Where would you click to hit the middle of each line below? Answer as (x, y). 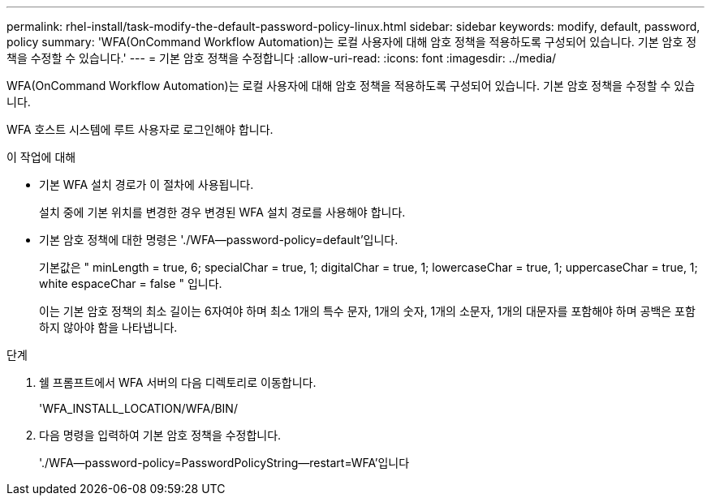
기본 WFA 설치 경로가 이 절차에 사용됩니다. (147, 184)
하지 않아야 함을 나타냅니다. (108, 327)
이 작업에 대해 (41, 157)
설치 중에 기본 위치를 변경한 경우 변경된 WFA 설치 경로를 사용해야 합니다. (222, 212)
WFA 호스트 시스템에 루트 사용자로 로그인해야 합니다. (140, 129)
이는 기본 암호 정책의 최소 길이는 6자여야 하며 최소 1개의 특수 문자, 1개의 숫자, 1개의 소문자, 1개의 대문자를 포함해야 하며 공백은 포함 (367, 311)
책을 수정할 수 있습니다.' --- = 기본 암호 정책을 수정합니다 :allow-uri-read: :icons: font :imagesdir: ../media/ (282, 58)
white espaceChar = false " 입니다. (131, 283)
